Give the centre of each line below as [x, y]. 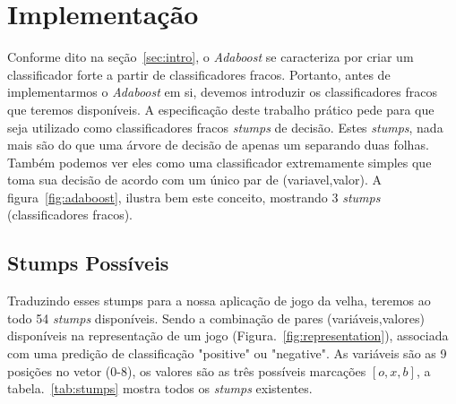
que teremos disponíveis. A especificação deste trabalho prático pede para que [221, 109]
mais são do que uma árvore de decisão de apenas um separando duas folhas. [218, 145]
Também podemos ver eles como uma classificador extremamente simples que [219, 162]
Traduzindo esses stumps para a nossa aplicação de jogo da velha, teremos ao [219, 301]
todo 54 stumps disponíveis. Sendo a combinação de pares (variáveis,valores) [216, 318]
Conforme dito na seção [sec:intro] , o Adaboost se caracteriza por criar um [211, 57]
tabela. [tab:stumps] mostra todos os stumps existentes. [160, 388]
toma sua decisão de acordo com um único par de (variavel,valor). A [194, 180]
